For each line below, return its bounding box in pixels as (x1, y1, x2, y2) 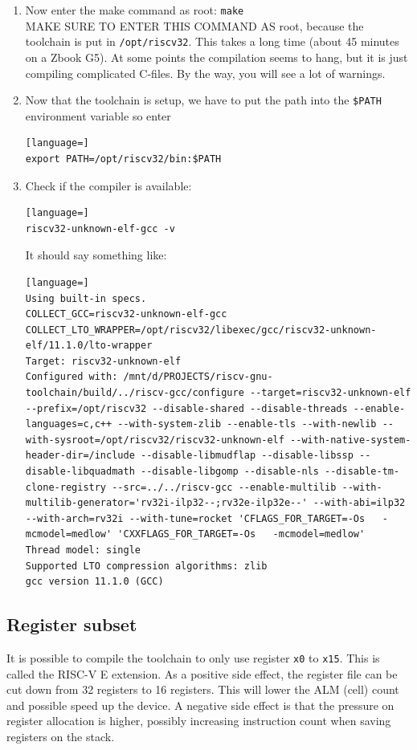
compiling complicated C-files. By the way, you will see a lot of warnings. (25, 64, 386, 81)
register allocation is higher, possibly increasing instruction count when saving (6, 712, 391, 729)
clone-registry (25, 481, 107, 493)
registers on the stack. (6, 728, 115, 745)
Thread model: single (25, 544, 141, 556)
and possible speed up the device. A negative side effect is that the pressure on (6, 696, 395, 713)
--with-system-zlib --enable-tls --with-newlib (117, 418, 377, 430)
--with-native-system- (290, 434, 411, 446)
